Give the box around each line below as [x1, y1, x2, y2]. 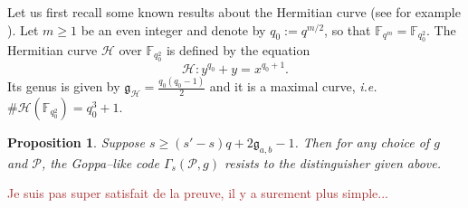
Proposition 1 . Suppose [7, 132, 145, 151]
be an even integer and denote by [81, 20, 266, 39]
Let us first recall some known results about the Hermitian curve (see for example [7, 3, 461, 21]
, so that [324, 20, 371, 39]
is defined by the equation [166, 41, 310, 59]
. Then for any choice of [294, 132, 430, 151]
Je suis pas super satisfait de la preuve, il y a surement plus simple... [7, 184, 388, 203]
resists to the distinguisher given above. [224, 153, 442, 172]
